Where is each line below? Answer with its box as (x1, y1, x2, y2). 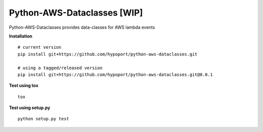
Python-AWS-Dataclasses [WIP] (9, 7, 143, 18)
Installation (9, 33, 33, 39)
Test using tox (9, 83, 38, 89)
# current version (18, 44, 62, 50)
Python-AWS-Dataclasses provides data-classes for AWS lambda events (9, 24, 155, 30)
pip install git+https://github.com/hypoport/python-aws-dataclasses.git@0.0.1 (18, 72, 213, 77)
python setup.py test (18, 116, 69, 122)
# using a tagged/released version (18, 65, 103, 71)
